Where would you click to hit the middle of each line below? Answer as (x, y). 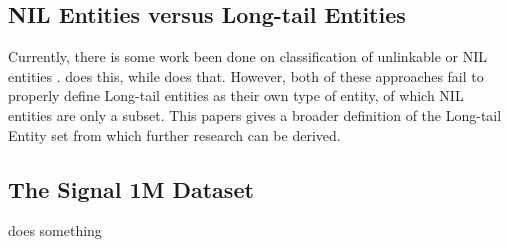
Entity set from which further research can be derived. (174, 134)
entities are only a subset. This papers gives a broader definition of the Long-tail (255, 114)
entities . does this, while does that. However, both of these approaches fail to (246, 75)
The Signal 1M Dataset (131, 188)
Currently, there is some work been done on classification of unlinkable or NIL (248, 56)
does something (55, 230)
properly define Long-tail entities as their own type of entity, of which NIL (236, 95)
